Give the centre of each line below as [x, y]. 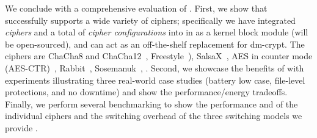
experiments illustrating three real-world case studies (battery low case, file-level [155, 80]
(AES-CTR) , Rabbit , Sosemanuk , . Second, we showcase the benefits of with [155, 67]
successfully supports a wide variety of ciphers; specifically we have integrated [150, 20]
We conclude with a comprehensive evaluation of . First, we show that [136, 8]
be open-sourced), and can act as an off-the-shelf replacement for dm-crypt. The [155, 44]
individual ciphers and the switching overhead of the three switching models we [154, 116]
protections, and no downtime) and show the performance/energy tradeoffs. [146, 92]
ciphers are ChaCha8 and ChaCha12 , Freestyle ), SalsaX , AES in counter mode [159, 56]
